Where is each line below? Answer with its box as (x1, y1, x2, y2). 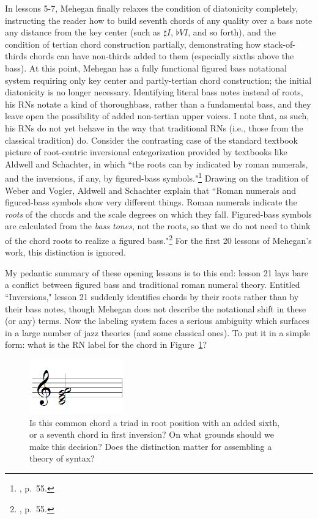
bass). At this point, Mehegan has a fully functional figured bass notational (5, 61, 287, 74)
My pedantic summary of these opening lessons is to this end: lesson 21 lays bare (5, 266, 308, 279)
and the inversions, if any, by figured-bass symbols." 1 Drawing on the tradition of (5, 170, 309, 184)
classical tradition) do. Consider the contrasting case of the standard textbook (5, 133, 298, 146)
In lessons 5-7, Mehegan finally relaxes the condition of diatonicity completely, (5, 2, 298, 14)
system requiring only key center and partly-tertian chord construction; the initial (5, 73, 312, 86)
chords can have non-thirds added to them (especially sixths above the (29, 50, 294, 62)
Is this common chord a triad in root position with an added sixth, (29, 416, 280, 429)
